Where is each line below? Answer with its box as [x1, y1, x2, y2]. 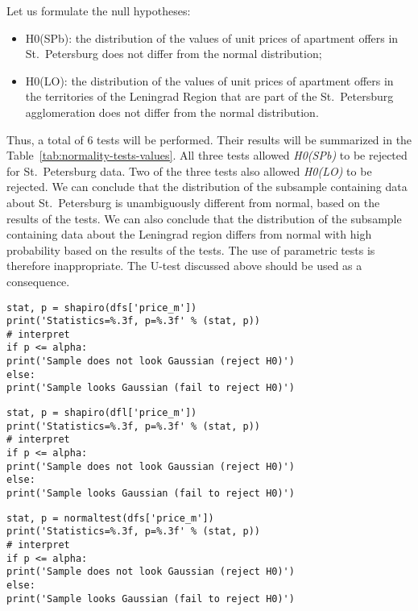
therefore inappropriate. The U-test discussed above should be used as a [6, 257, 362, 274]
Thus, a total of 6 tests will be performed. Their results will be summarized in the [6, 131, 412, 148]
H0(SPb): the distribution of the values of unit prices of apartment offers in [25, 29, 399, 46]
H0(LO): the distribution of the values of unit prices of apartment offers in [25, 72, 394, 89]
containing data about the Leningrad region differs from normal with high [6, 226, 372, 243]
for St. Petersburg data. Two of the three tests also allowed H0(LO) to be [6, 162, 372, 179]
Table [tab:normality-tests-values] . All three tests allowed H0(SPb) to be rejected [6, 147, 408, 164]
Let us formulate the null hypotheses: [6, 2, 191, 19]
